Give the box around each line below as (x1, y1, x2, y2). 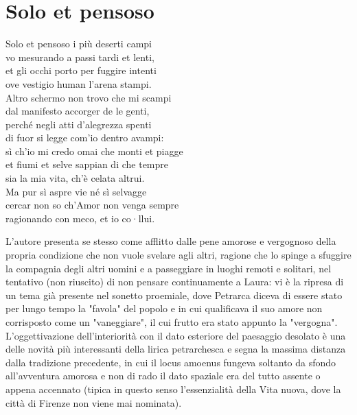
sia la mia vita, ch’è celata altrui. (5, 171, 145, 185)
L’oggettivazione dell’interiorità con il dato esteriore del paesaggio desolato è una (5, 328, 346, 342)
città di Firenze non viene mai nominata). (5, 395, 182, 410)
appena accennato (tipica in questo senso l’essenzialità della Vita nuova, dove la (5, 381, 341, 396)
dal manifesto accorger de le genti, (5, 104, 150, 118)
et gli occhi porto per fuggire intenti (5, 63, 157, 78)
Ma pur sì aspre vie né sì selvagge (5, 184, 147, 198)
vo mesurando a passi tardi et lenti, (5, 49, 154, 64)
